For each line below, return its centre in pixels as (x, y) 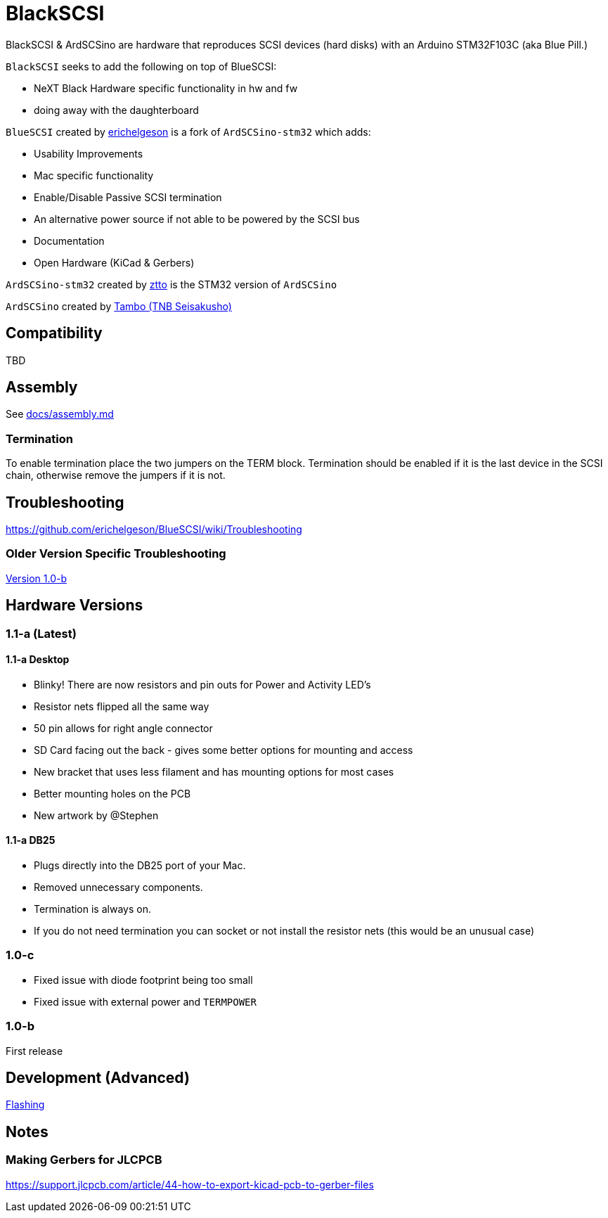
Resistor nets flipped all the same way (122, 706)
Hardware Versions (75, 605)
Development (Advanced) (98, 1077)
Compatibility (54, 333)
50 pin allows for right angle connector (123, 728)
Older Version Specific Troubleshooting (116, 554)
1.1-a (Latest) (41, 633)
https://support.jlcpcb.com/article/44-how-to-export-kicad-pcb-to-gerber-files (190, 1184)
